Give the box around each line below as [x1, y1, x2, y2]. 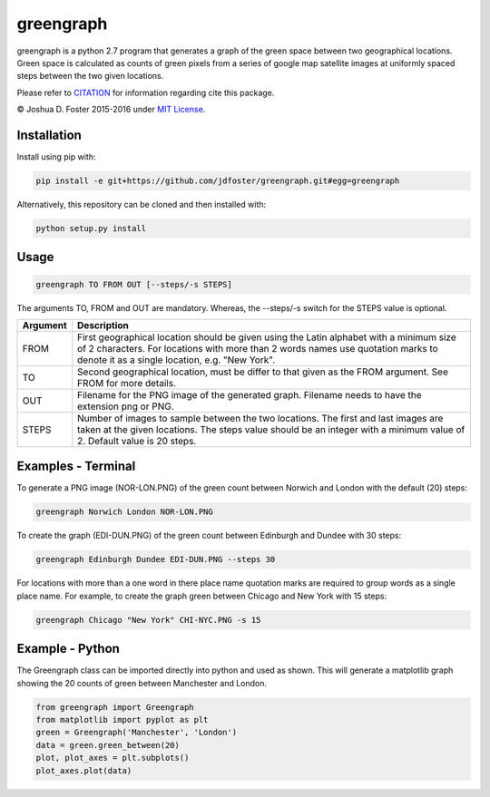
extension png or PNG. [77, 400, 174, 413]
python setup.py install [35, 223, 147, 233]
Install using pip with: [16, 151, 96, 162]
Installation [16, 127, 82, 142]
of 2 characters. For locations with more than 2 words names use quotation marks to [77, 342, 439, 355]
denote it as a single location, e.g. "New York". [77, 354, 276, 366]
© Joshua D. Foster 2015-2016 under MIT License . [16, 104, 206, 115]
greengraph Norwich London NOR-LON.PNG [35, 507, 213, 517]
